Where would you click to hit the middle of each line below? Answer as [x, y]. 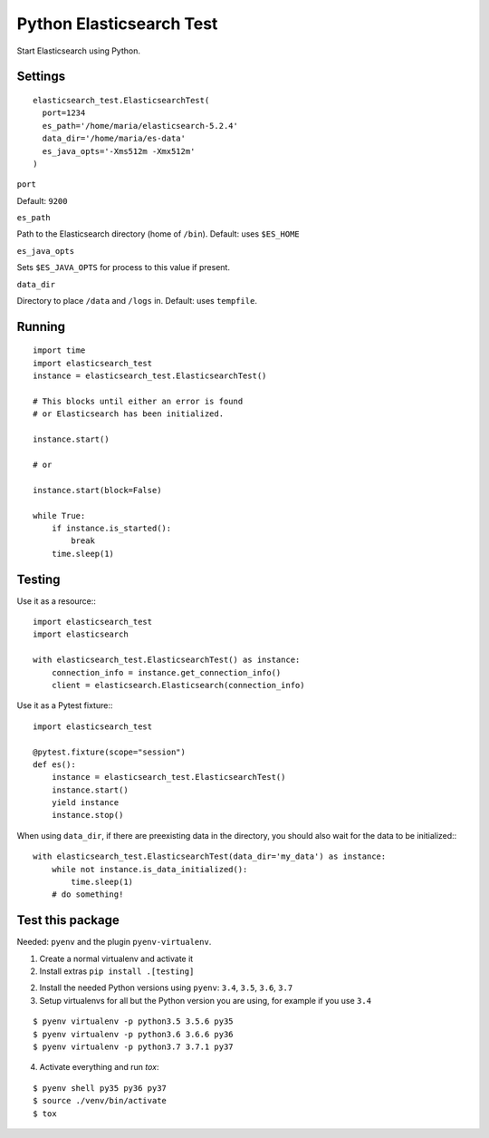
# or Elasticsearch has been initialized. [129, 414]
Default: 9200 [42, 200]
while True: [59, 516]
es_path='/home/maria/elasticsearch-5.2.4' [140, 126]
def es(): [54, 764]
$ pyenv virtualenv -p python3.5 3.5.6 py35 [134, 1021]
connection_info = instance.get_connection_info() [166, 672]
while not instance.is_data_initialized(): [149, 869]
